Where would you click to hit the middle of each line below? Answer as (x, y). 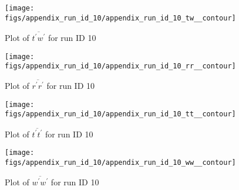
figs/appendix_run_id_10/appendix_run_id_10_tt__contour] (120, 114)
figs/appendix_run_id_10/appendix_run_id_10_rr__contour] (120, 66)
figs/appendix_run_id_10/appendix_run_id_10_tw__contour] (120, 18)
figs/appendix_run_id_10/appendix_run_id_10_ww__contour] (120, 163)
